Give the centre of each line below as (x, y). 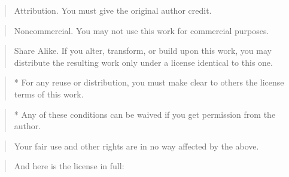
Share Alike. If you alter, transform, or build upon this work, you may (143, 51)
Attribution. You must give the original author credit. (113, 10)
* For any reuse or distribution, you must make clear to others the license (149, 82)
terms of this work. (49, 94)
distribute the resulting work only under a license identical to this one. (143, 62)
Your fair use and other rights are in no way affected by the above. (136, 146)
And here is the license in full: (69, 166)
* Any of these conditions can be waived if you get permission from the (145, 114)
